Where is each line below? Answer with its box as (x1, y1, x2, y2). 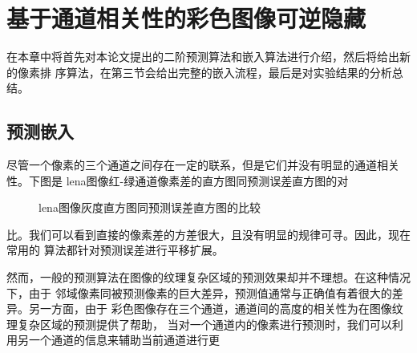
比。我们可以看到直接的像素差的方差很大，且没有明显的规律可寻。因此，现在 (6, 225, 411, 242)
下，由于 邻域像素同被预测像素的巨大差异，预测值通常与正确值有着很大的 (6, 284, 392, 301)
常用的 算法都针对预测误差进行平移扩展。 (6, 241, 224, 258)
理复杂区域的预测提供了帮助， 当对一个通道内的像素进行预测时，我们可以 (6, 315, 392, 332)
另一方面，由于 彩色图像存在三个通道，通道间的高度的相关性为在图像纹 (28, 300, 403, 317)
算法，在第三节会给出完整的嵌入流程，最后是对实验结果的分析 (66, 63, 392, 80)
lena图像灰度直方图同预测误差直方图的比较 (38, 199, 261, 216)
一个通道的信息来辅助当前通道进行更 (28, 331, 220, 348)
